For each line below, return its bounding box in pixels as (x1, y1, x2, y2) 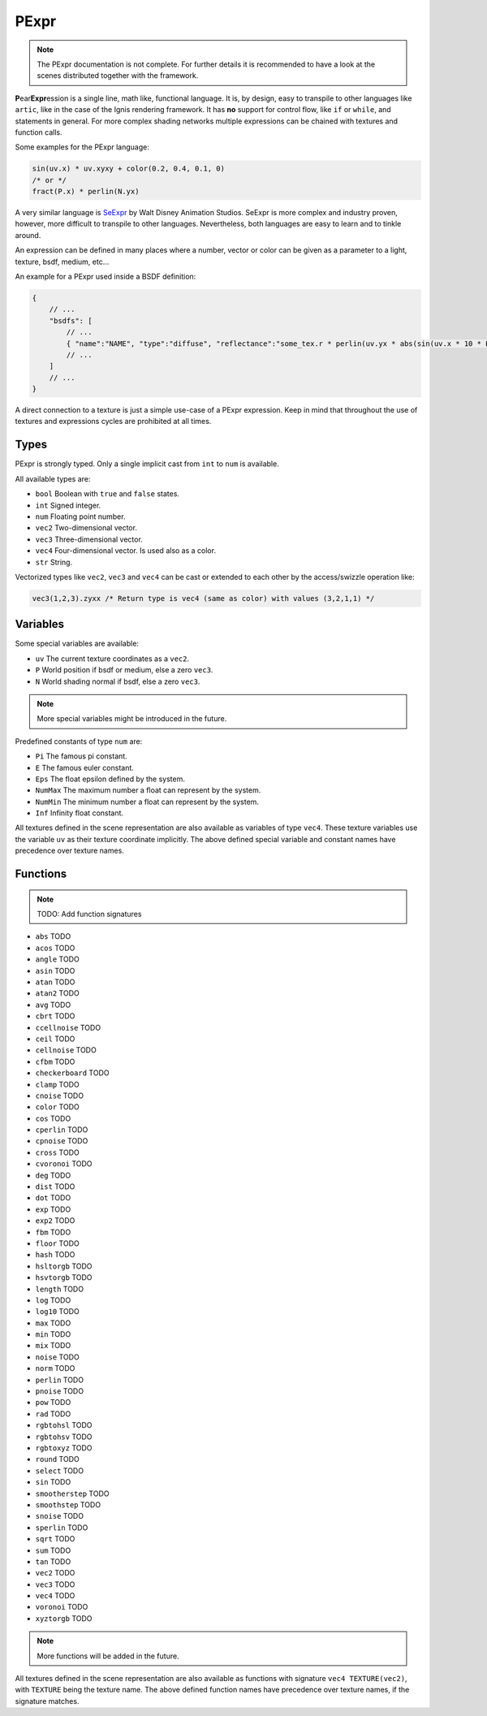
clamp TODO (35, 1079, 80, 1089)
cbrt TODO (35, 1011, 75, 1021)
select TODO (35, 1466, 84, 1476)
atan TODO (35, 977, 75, 987)
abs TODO (35, 931, 71, 941)
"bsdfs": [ (49, 316, 93, 325)
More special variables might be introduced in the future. (37, 714, 227, 724)
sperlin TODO (35, 1523, 88, 1532)
